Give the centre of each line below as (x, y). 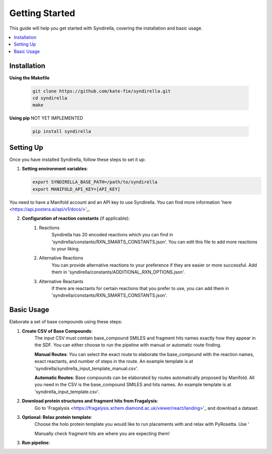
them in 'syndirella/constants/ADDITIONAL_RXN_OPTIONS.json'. (118, 272)
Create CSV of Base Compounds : (57, 331)
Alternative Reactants (61, 281)
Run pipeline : (36, 443)
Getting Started (42, 13)
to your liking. (66, 248)
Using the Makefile (29, 77)
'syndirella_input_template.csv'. (67, 392)
